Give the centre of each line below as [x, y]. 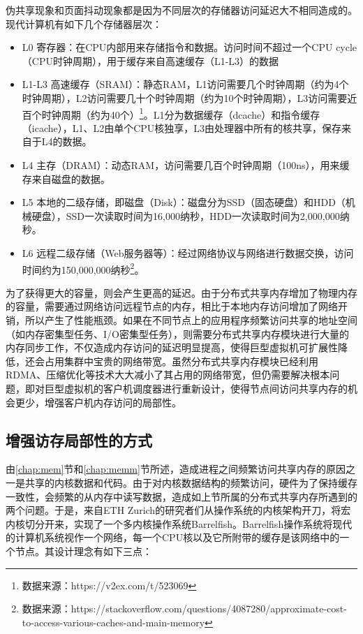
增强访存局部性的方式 [79, 440]
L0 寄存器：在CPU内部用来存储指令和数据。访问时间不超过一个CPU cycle [190, 47]
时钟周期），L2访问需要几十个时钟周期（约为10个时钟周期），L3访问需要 [185, 97]
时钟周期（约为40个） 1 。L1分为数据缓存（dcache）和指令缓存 [181, 113]
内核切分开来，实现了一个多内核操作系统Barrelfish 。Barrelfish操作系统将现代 [179, 523]
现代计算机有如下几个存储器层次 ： [84, 23]
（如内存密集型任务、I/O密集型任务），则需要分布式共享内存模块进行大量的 [177, 333]
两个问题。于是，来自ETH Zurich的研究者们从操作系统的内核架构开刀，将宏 [178, 510]
